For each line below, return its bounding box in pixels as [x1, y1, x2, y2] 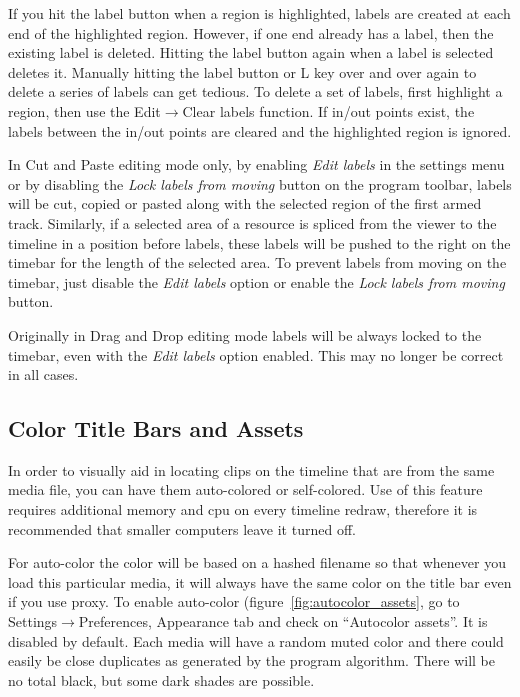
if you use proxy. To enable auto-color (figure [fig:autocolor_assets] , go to [8, 591, 460, 612]
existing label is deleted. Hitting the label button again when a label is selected [8, 42, 494, 63]
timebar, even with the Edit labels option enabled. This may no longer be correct [8, 344, 504, 365]
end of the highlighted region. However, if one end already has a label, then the [8, 22, 494, 43]
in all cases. [8, 364, 79, 385]
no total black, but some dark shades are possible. [8, 669, 315, 690]
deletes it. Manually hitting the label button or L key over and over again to [8, 61, 477, 82]
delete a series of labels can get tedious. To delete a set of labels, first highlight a [8, 81, 503, 102]
